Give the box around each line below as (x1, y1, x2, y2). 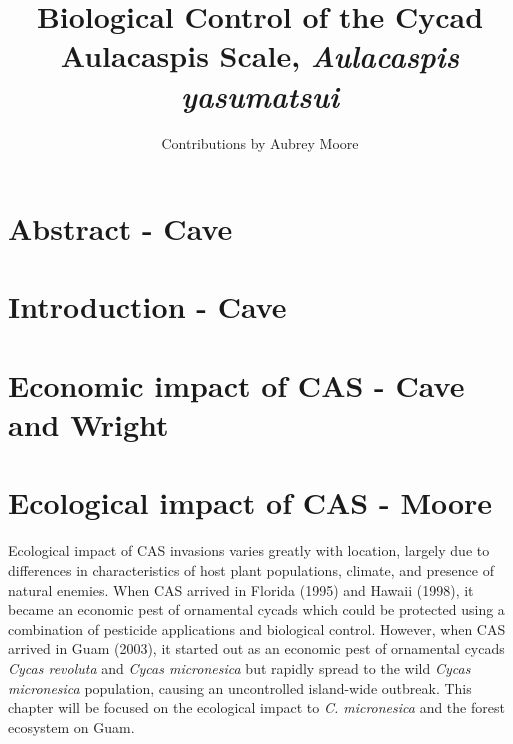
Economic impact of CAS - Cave (8, 364, 465, 405)
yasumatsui (180, 74, 340, 116)
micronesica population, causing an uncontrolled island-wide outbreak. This (8, 677, 472, 698)
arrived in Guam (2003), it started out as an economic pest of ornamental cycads (8, 638, 505, 659)
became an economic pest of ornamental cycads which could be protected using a (8, 599, 505, 620)
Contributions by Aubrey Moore (161, 132, 359, 153)
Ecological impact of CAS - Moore (8, 482, 493, 523)
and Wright (8, 404, 169, 445)
